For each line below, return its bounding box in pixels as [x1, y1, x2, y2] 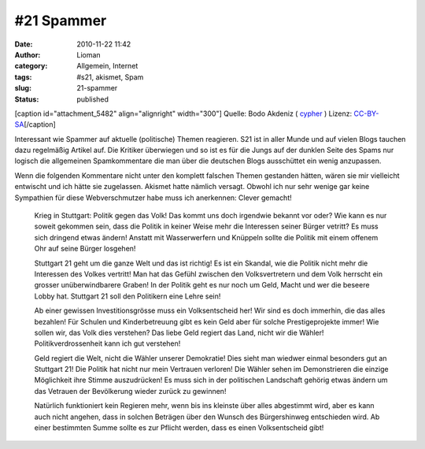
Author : [14, 50, 41, 59]
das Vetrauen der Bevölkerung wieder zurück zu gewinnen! [34, 386, 227, 395]
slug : [14, 83, 31, 93]
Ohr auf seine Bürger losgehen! [34, 244, 136, 254]
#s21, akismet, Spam [76, 72, 144, 82]
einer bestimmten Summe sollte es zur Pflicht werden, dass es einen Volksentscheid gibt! [34, 423, 324, 432]
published [76, 95, 109, 104]
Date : [14, 39, 33, 49]
